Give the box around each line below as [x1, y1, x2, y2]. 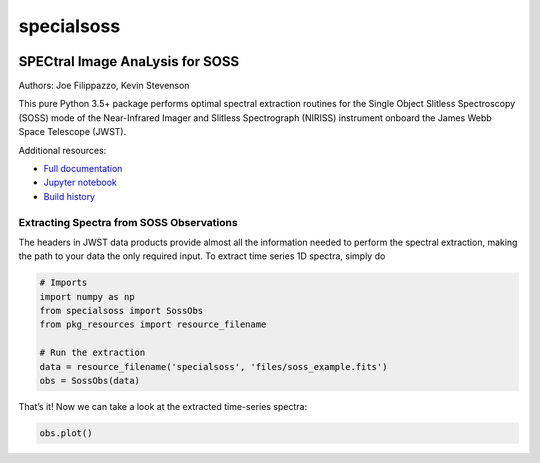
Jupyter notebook [43, 176, 117, 189]
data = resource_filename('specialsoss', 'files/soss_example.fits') [39, 361, 388, 372]
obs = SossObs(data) [39, 375, 140, 387]
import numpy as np [39, 291, 135, 302]
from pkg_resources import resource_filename [39, 319, 267, 330]
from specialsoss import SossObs [39, 305, 204, 317]
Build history [43, 190, 95, 202]
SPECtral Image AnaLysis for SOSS [18, 53, 240, 70]
